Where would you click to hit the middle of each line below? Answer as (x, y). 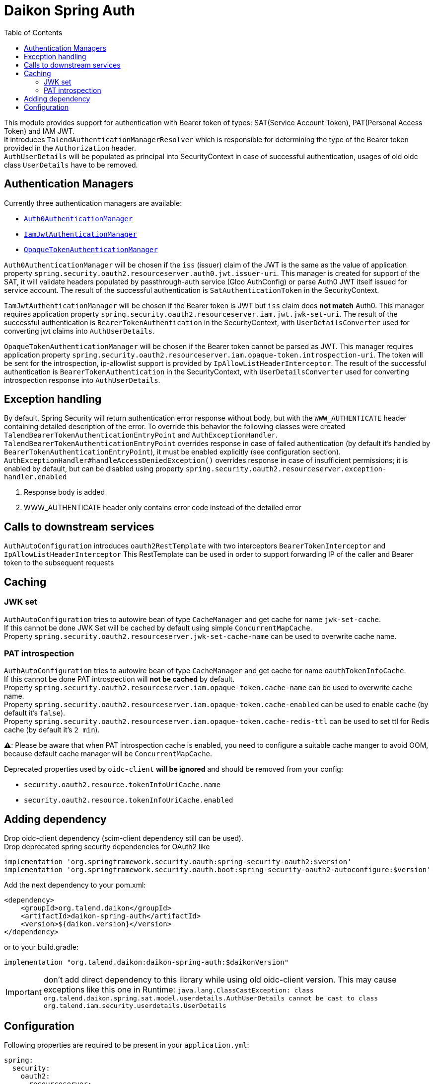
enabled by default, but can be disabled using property (94, 469)
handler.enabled (36, 477)
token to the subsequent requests (59, 563)
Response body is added (64, 492)
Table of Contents (33, 32)
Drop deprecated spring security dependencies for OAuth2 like (107, 847)
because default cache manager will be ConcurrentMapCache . (108, 754)
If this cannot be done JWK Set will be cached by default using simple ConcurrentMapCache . (158, 628)
